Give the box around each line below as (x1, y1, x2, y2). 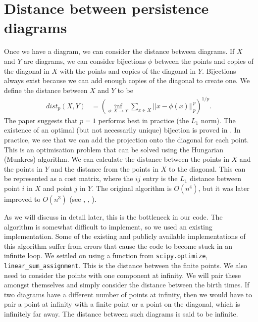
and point (43, 183, 72, 193)
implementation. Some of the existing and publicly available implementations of (4, 231, 246, 241)
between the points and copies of (154, 55, 254, 66)
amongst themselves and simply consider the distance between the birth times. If (4, 279, 250, 290)
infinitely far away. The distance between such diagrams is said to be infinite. (4, 309, 238, 319)
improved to (4, 193, 41, 204)
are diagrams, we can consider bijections (24, 55, 146, 66)
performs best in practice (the (98, 115, 189, 125)
